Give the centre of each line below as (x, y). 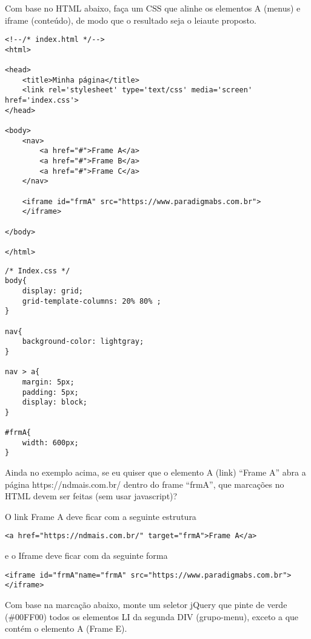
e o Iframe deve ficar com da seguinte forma (86, 555)
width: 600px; (50, 443)
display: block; (55, 402)
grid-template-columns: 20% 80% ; (92, 301)
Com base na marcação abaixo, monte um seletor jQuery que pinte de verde (146, 605)
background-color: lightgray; (83, 342)
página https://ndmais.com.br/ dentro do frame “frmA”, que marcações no (145, 484)
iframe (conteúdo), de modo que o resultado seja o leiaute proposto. (131, 20)
